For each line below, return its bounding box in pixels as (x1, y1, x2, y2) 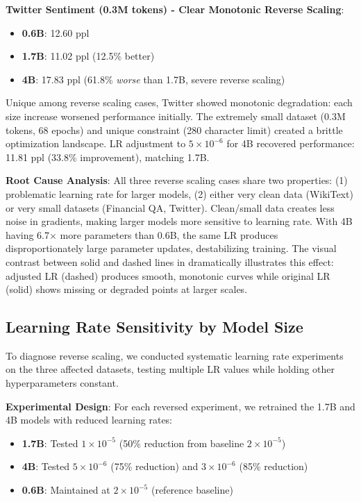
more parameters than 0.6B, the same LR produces (60, 227, 278, 242)
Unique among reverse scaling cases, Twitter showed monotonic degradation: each (6, 95, 353, 110)
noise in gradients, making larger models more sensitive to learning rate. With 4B (6, 214, 353, 228)
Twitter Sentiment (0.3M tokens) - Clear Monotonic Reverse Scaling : (6, 2, 344, 16)
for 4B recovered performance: (226, 136, 355, 151)
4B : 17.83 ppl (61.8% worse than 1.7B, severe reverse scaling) (22, 72, 285, 86)
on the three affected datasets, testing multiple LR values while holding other (6, 362, 335, 376)
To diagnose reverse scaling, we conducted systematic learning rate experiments (6, 348, 344, 362)
